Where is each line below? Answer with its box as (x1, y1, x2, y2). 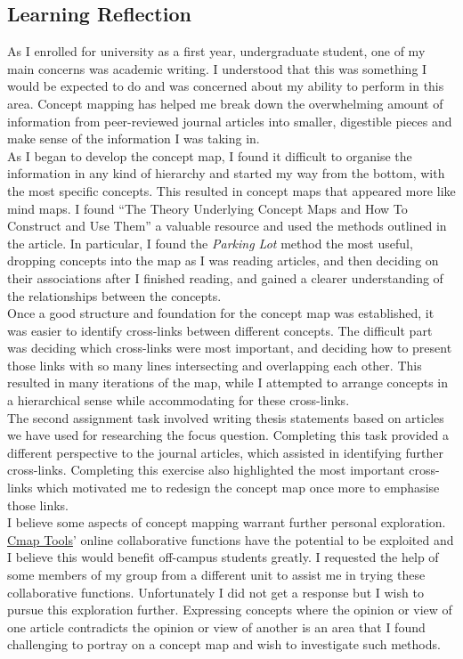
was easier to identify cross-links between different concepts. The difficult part (7, 321, 433, 339)
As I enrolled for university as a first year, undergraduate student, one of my (7, 42, 426, 61)
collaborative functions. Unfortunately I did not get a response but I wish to (7, 582, 424, 601)
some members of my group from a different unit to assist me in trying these (7, 565, 426, 584)
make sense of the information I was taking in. (7, 129, 260, 148)
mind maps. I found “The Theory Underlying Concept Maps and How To (7, 199, 408, 217)
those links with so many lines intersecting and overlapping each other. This (7, 355, 422, 374)
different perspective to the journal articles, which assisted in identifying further (7, 443, 443, 461)
